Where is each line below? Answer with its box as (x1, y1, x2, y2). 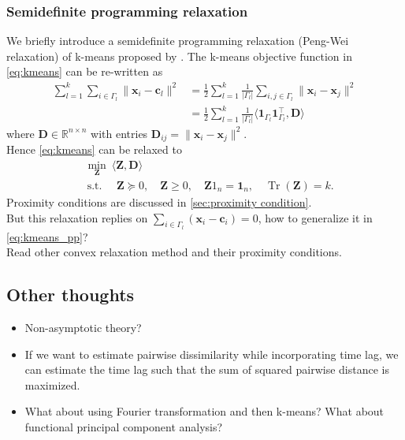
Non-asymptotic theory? (24, 319, 142, 336)
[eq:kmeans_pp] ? (6, 228, 88, 244)
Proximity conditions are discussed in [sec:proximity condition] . (6, 193, 312, 210)
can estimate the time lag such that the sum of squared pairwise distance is (24, 361, 389, 378)
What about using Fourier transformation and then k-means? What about (24, 403, 385, 419)
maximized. (24, 376, 80, 393)
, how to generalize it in (258, 209, 373, 226)
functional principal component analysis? (24, 419, 223, 435)
